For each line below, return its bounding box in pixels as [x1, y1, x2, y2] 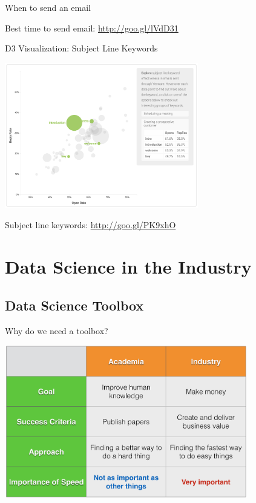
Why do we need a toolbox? [5, 324, 108, 337]
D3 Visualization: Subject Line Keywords [5, 42, 158, 54]
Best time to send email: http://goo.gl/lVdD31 [5, 21, 179, 34]
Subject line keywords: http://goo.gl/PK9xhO [5, 219, 176, 231]
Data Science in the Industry [5, 254, 252, 279]
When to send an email [5, 1, 91, 13]
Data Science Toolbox [5, 295, 144, 314]
